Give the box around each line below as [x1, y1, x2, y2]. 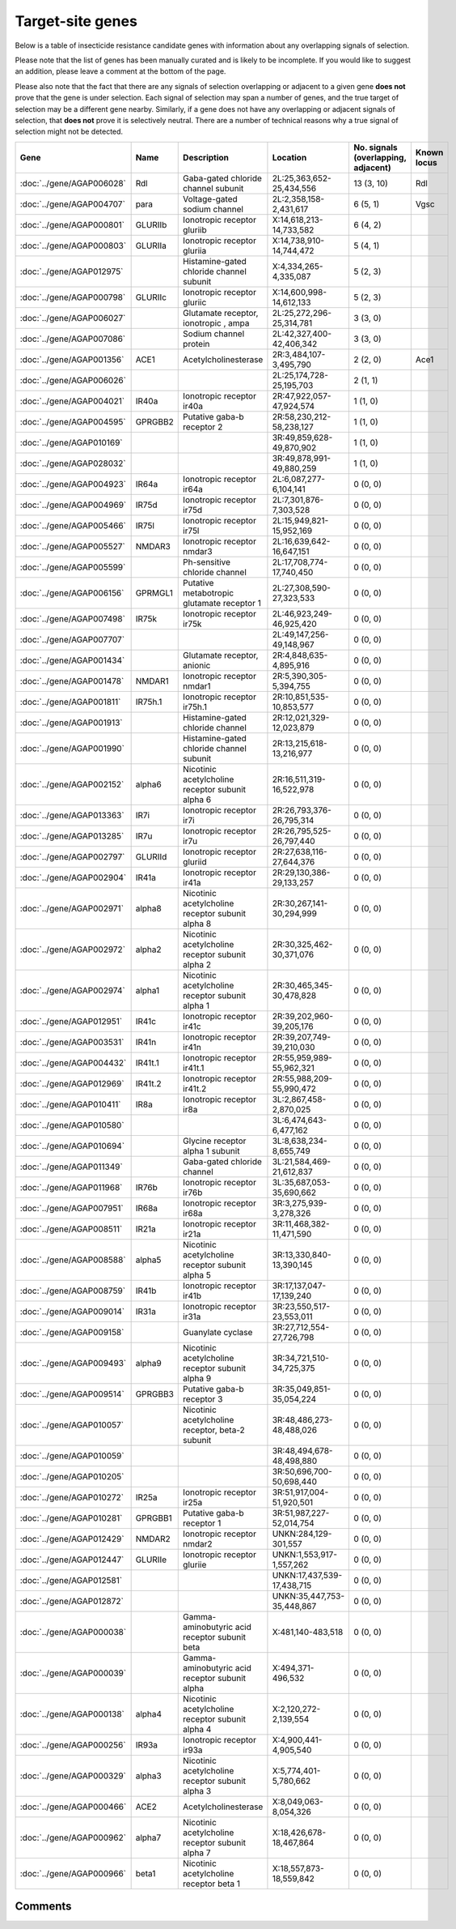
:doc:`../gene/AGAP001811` [19, 696, 121, 707]
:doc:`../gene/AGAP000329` [19, 1770, 127, 1782]
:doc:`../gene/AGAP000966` [19, 1867, 127, 1879]
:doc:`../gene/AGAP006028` [19, 177, 127, 189]
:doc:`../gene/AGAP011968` [19, 1181, 123, 1193]
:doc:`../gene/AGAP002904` [19, 872, 127, 883]
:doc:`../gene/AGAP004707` [19, 198, 125, 210]
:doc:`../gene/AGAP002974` [19, 984, 125, 996]
